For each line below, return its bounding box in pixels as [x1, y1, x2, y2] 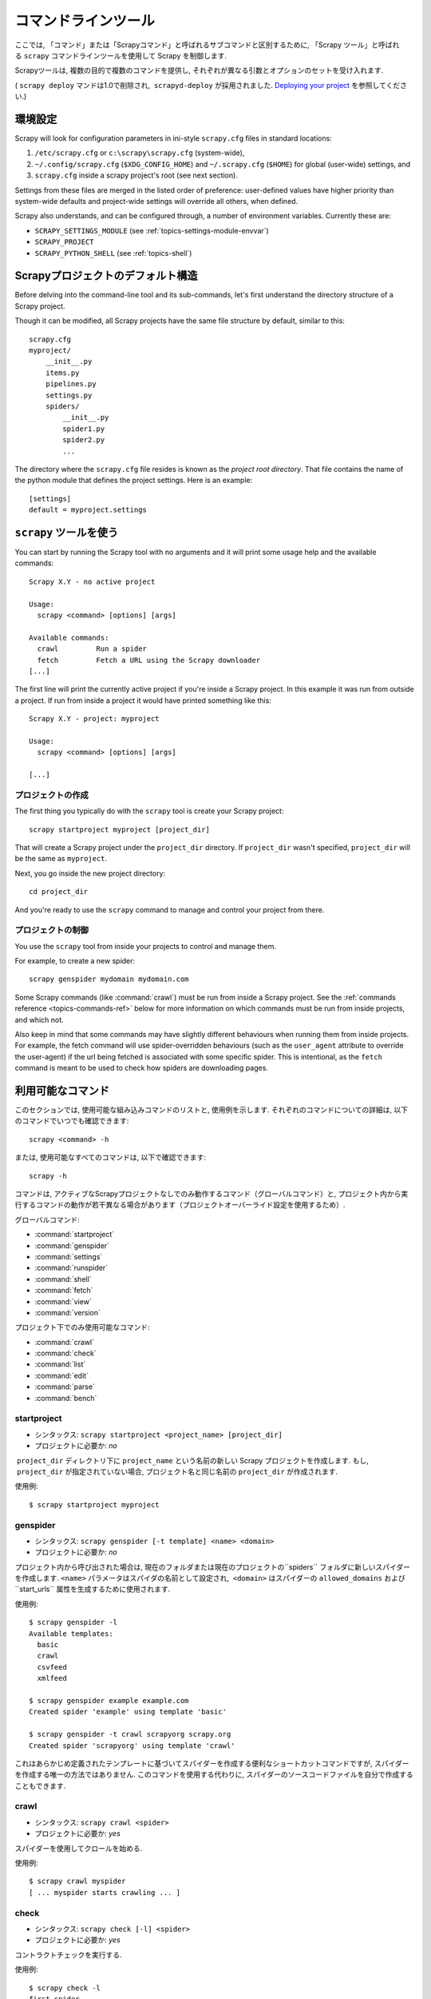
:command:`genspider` [34, 1240, 110, 1251]
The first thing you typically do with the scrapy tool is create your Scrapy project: [14, 806, 284, 816]
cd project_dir [29, 888, 89, 896]
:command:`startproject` [34, 1230, 115, 1239]
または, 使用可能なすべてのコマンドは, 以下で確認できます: [14, 1152, 207, 1163]
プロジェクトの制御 [14, 924, 89, 936]
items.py [45, 368, 80, 377]
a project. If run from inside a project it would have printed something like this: [14, 696, 271, 705]
